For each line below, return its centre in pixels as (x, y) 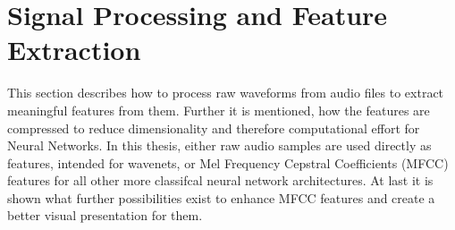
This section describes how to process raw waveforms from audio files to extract (226, 93)
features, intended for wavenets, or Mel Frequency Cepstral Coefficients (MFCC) (228, 162)
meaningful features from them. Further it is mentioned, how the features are (219, 110)
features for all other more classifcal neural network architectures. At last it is (220, 180)
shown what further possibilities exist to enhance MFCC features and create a (221, 197)
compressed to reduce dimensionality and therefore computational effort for (214, 128)
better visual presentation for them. (105, 215)
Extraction (74, 50)
